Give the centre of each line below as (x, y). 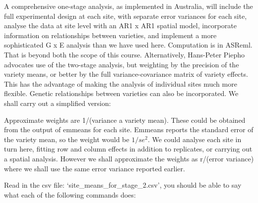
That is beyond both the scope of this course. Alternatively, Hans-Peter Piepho (125, 54)
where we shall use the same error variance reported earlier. (95, 168)
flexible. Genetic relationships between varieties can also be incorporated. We (121, 93)
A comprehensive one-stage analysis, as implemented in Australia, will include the (129, 6)
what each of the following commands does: (70, 194)
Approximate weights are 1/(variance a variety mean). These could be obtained (125, 120)
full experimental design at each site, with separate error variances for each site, (126, 16)
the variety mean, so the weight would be (67, 139)
